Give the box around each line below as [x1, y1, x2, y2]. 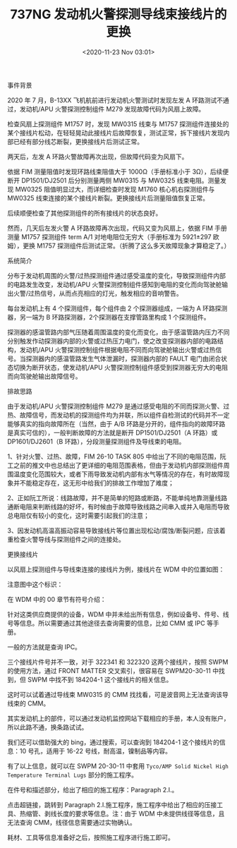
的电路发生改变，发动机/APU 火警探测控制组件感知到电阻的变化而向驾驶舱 [7, 280, 222, 289]
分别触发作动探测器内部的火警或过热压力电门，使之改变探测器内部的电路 [7, 337, 217, 345]
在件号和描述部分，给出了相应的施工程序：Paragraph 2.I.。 [7, 785, 178, 794]
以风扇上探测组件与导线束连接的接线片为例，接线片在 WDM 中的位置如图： [7, 565, 225, 574]
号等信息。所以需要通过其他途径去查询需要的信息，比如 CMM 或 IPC [7, 619, 206, 627]
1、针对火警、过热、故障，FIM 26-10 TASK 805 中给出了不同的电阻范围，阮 [7, 452, 226, 461]
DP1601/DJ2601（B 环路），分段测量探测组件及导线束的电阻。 [7, 437, 186, 445]
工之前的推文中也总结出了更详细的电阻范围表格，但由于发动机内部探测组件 [7, 461, 224, 469]
